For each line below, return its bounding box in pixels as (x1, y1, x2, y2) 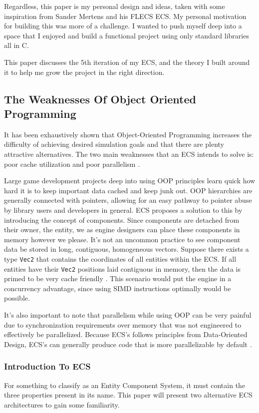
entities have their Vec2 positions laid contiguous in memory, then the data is (4, 263, 241, 274)
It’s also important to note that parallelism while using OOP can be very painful (4, 309, 252, 320)
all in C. (4, 40, 29, 50)
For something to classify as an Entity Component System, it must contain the (4, 380, 246, 390)
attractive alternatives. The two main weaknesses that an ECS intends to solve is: (4, 148, 254, 159)
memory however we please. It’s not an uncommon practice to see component (4, 234, 241, 244)
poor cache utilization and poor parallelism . (4, 158, 140, 169)
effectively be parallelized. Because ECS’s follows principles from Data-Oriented (4, 329, 248, 340)
